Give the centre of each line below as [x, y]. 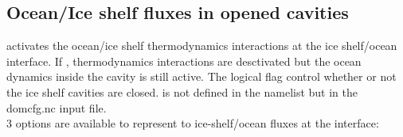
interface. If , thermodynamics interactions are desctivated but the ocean [184, 61]
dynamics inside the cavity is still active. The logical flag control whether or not [201, 76]
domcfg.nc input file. [57, 107]
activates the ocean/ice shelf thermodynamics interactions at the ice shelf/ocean [202, 46]
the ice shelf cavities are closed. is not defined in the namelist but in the [182, 91]
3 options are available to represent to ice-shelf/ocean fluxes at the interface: [193, 123]
